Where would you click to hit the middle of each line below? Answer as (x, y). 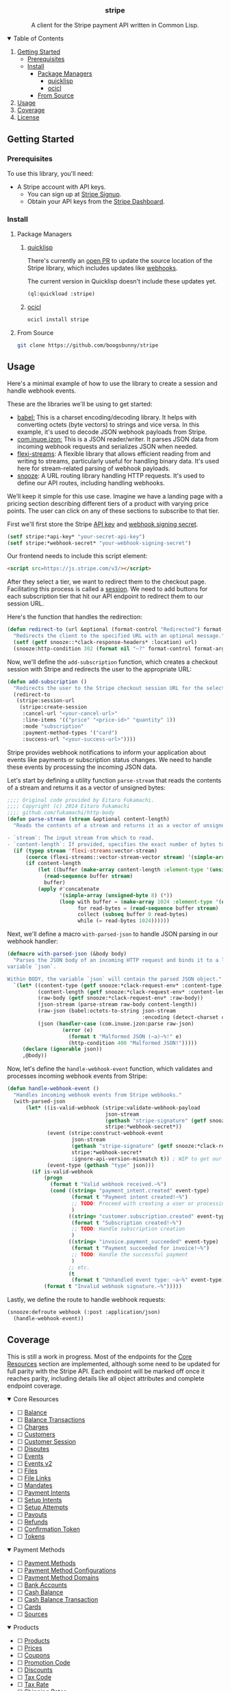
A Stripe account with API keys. (61, 187)
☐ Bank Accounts (42, 1585)
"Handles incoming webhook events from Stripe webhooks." (98, 1095)
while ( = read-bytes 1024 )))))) (124, 921)
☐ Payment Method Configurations (66, 1570)
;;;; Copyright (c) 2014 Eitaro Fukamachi (68, 806)
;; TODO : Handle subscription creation (128, 1229)
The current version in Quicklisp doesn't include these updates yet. (122, 281)
